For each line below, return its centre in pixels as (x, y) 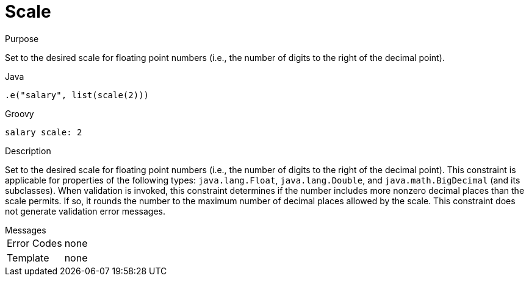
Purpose (22, 38)
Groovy (20, 113)
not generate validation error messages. (85, 211)
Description (28, 151)
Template (28, 258)
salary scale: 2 (44, 132)
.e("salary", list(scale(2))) (77, 95)
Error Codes (34, 243)
